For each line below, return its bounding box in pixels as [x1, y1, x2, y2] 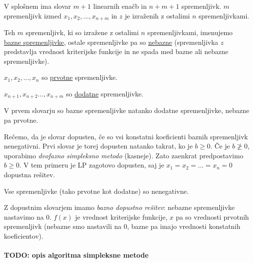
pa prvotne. [4, 115, 39, 125]
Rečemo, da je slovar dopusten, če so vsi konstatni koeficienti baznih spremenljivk [4, 131, 248, 141]
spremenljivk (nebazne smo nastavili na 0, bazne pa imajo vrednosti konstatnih [4, 221, 241, 231]
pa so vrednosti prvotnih [175, 211, 249, 222]
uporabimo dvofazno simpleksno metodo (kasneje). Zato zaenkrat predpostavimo [4, 150, 243, 160]
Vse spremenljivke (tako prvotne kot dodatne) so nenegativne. [4, 186, 189, 196]
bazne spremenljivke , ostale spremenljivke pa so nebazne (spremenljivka [4, 37, 218, 47]
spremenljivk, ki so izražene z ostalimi [25, 27, 139, 38]
